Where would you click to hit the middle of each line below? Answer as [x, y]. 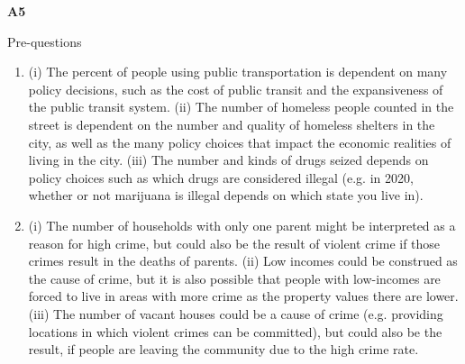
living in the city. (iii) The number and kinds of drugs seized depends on [228, 160]
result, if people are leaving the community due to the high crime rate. [223, 349]
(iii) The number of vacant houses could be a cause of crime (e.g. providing [236, 313]
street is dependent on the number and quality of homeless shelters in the [232, 124]
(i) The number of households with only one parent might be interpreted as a [242, 225]
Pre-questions [45, 41]
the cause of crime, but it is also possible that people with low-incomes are [234, 278]
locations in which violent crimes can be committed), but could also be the [235, 331]
